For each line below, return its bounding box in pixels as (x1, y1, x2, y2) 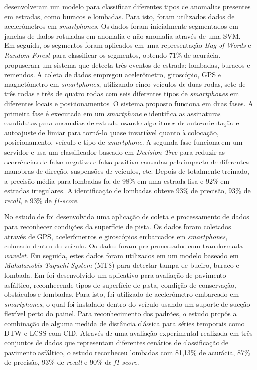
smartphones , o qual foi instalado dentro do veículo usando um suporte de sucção (4, 298, 250, 309)
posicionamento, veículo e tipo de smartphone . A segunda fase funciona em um (4, 137, 243, 147)
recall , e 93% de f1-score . (4, 195, 79, 205)
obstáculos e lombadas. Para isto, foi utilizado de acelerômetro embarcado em (4, 289, 239, 299)
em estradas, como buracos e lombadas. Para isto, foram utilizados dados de (4, 11, 235, 21)
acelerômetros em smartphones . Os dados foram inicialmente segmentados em (4, 21, 238, 31)
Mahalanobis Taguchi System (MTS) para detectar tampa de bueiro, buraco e (4, 260, 239, 270)
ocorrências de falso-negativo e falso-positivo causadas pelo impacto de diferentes (4, 156, 249, 166)
